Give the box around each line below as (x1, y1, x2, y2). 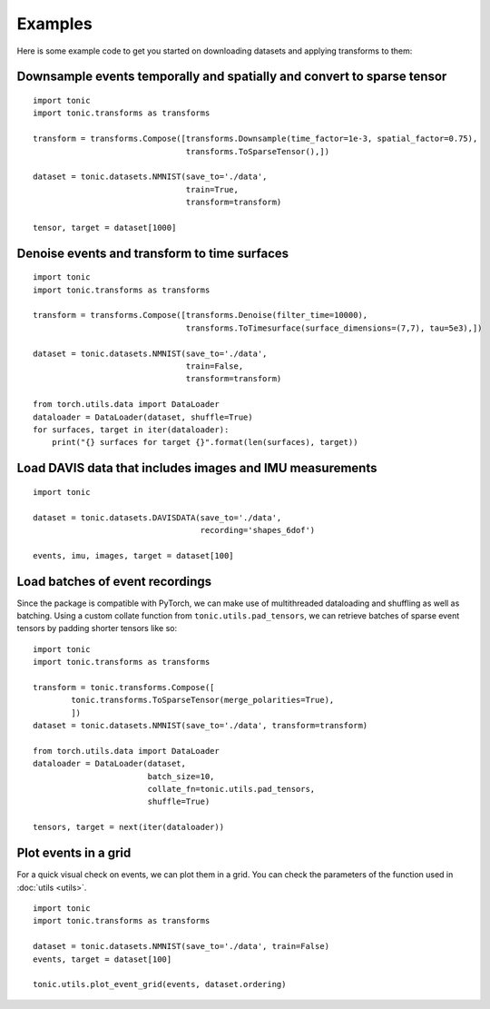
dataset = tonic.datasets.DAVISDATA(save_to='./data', (33, 512, 282, 522)
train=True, (185, 184, 240, 194)
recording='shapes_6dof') (200, 525, 316, 535)
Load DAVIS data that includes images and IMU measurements (16, 460, 377, 476)
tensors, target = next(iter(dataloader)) (33, 822, 225, 833)
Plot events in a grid (16, 846, 132, 861)
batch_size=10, (147, 771, 215, 781)
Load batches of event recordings (16, 573, 212, 589)
